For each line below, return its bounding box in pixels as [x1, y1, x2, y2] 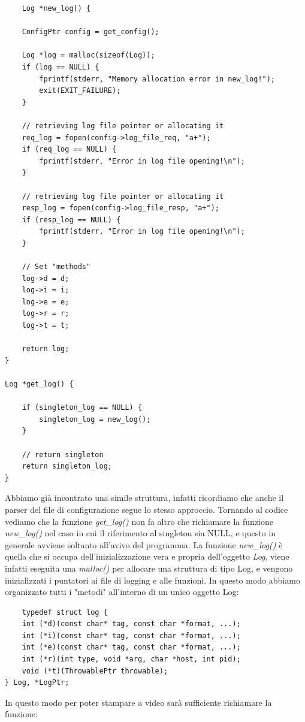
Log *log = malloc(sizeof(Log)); [22, 51, 155, 60]
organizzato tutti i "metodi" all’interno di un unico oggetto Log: [5, 585, 239, 598]
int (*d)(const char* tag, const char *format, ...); [22, 620, 241, 629]
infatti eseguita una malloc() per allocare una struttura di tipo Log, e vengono [5, 561, 293, 574]
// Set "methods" [22, 262, 91, 271]
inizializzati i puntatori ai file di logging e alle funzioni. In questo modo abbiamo [5, 573, 300, 586]
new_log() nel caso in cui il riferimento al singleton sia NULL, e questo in [5, 527, 276, 539]
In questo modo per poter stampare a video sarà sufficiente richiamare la [5, 696, 272, 708]
